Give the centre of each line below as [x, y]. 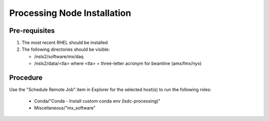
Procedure [26, 78]
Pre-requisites [32, 31]
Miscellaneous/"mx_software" [65, 108]
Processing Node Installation [70, 13]
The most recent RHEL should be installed [65, 43]
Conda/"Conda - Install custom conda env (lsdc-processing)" [97, 101]
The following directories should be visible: [66, 49]
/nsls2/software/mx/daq [59, 56]
